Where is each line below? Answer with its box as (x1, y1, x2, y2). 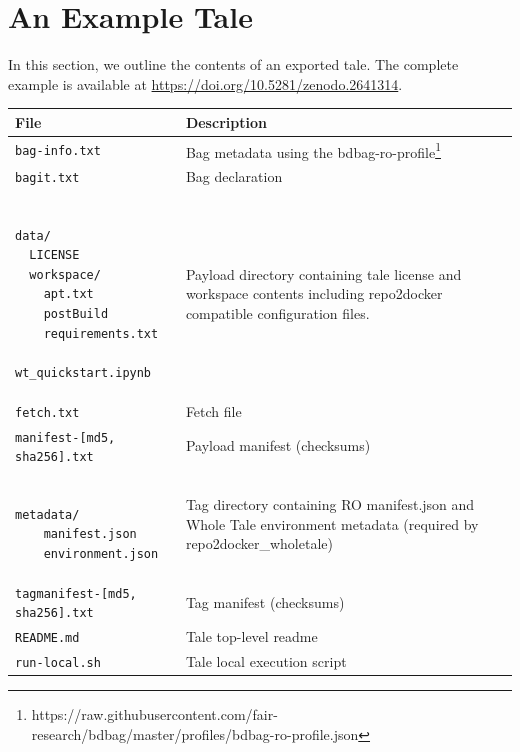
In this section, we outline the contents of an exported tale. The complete (8, 54, 459, 75)
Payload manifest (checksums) (185, 435, 371, 456)
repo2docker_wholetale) (185, 533, 333, 554)
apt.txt (43, 287, 94, 302)
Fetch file (185, 400, 242, 421)
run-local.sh (15, 656, 101, 671)
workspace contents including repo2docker (185, 283, 443, 304)
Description (185, 111, 267, 132)
